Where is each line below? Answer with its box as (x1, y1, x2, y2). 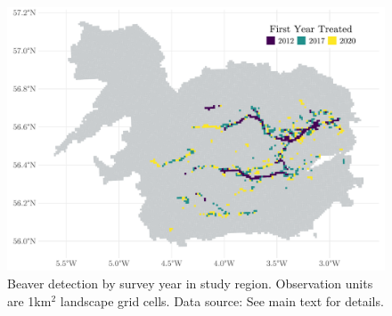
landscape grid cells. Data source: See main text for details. (60, 291, 384, 310)
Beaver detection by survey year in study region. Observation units (7, 274, 373, 293)
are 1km (7, 291, 52, 310)
